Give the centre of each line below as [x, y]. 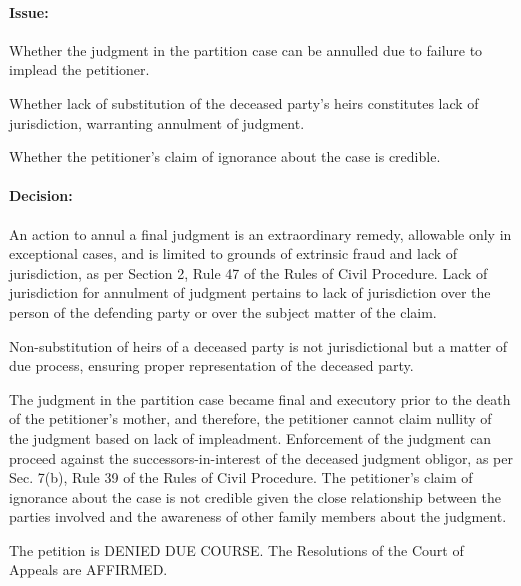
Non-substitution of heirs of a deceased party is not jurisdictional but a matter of [258, 345]
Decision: [41, 195]
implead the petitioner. [79, 69]
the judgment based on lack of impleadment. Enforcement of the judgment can [250, 437]
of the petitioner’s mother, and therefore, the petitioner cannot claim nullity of [250, 418]
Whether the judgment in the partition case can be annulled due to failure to [246, 49]
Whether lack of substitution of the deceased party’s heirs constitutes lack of [244, 102]
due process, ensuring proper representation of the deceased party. [211, 365]
